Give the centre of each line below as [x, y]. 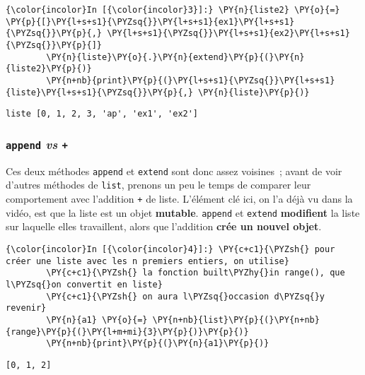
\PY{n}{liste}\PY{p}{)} [254, 92]
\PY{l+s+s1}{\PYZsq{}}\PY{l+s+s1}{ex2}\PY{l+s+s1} [228, 34]
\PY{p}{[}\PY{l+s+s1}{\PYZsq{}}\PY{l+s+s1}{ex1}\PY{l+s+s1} [150, 22]
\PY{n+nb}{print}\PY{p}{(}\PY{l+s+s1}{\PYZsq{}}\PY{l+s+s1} [191, 80]
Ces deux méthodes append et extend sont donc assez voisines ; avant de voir [174, 171]
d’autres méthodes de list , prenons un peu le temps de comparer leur [158, 185]
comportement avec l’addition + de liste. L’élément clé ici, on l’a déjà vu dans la [179, 198]
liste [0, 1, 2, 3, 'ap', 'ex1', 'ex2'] [102, 114]
